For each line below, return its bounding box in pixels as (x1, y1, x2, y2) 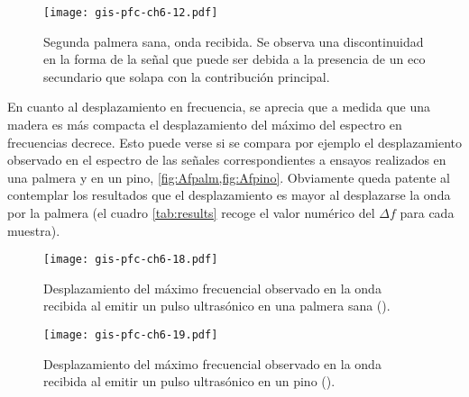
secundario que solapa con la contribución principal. (43, 67, 330, 86)
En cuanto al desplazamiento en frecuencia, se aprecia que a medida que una (7, 97, 431, 116)
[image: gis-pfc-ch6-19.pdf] (43, 329, 218, 342)
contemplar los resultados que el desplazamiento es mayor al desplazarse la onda (7, 185, 451, 204)
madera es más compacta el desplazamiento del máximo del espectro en (7, 115, 402, 134)
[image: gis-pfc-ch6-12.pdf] (43, 6, 218, 19)
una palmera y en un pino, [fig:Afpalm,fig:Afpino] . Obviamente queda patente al (7, 167, 450, 186)
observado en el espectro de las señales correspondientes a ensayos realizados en (7, 150, 446, 169)
